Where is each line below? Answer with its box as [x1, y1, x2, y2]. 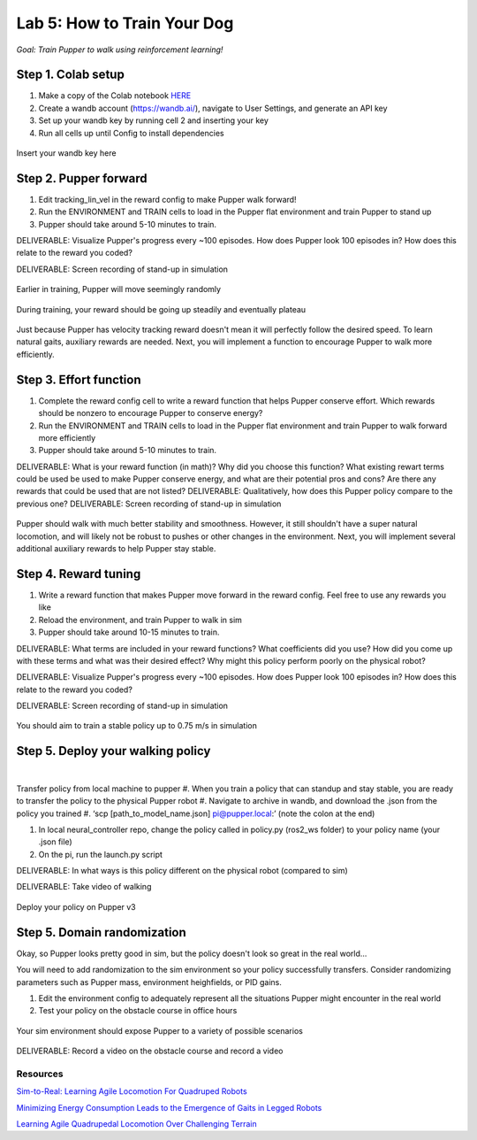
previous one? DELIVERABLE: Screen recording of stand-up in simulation [16, 498, 282, 509]
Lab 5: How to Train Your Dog [16, 13, 234, 33]
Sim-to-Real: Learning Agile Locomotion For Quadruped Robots [16, 1086, 247, 1097]
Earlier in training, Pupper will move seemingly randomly [16, 284, 221, 295]
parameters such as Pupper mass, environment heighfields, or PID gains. [16, 976, 283, 987]
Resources [16, 1067, 64, 1080]
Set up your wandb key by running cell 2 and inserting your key [38, 115, 269, 126]
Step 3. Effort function [16, 372, 141, 387]
